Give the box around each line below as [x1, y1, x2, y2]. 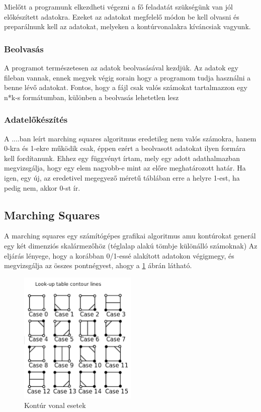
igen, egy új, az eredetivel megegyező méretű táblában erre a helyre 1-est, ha [4, 172, 240, 183]
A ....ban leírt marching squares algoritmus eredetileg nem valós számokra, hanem [4, 133, 256, 143]
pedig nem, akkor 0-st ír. [4, 182, 80, 193]
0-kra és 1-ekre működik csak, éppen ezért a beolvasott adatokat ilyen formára [4, 143, 245, 153]
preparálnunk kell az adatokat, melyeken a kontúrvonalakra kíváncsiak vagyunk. [4, 21, 251, 32]
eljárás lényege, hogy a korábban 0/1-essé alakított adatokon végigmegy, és [4, 250, 234, 261]
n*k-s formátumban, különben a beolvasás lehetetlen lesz [4, 92, 179, 102]
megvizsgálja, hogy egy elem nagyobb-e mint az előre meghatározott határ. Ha [4, 162, 246, 173]
